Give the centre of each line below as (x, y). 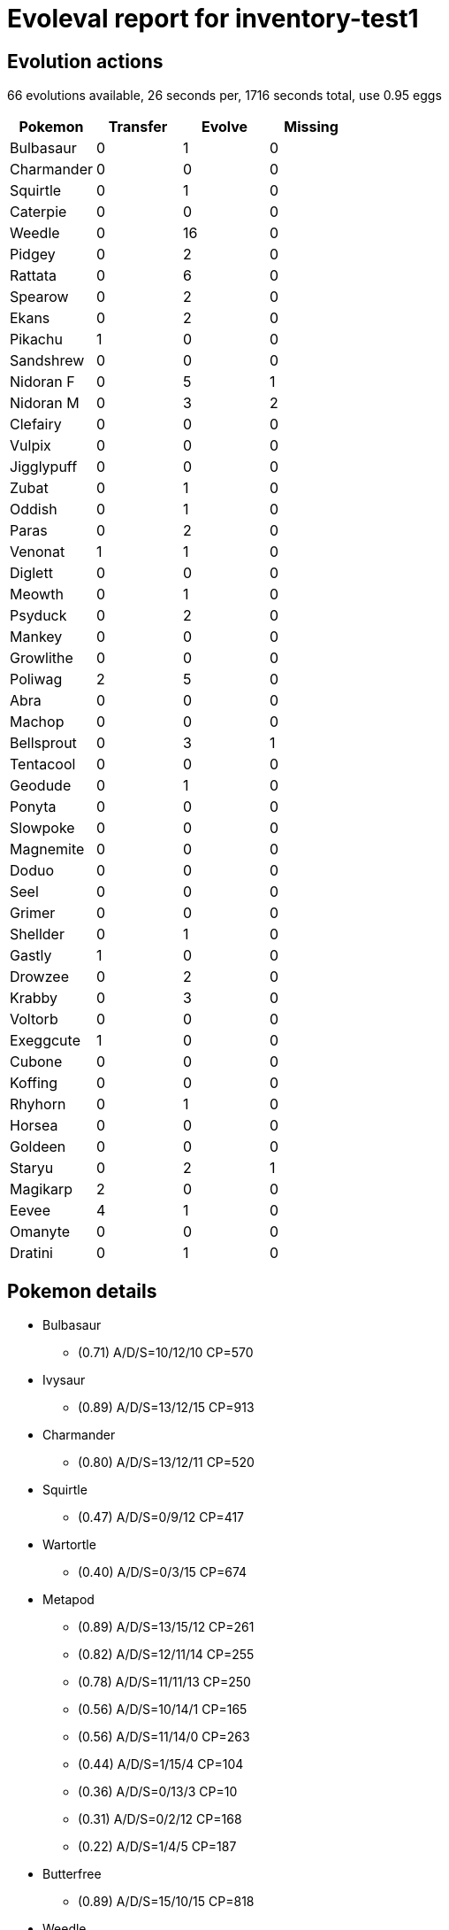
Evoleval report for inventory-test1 (213, 19)
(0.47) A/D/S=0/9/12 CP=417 (161, 1517)
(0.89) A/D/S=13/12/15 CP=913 (166, 1408)
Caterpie (38, 212)
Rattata (34, 276)
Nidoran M (45, 403)
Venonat (38, 552)
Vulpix (30, 446)
